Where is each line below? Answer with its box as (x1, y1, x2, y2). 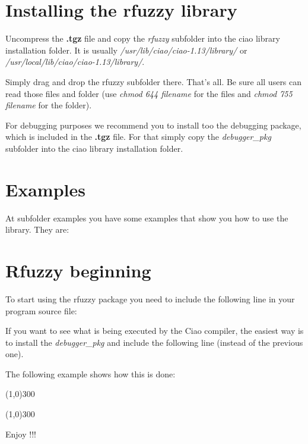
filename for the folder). (5, 99, 92, 111)
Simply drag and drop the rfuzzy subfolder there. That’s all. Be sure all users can (5, 75, 302, 87)
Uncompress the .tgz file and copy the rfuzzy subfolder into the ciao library (5, 32, 280, 45)
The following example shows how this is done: (5, 367, 176, 380)
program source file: (5, 304, 77, 317)
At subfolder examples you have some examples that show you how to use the (5, 211, 288, 224)
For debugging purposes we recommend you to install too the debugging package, (5, 118, 301, 131)
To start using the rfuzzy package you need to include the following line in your (5, 292, 295, 305)
